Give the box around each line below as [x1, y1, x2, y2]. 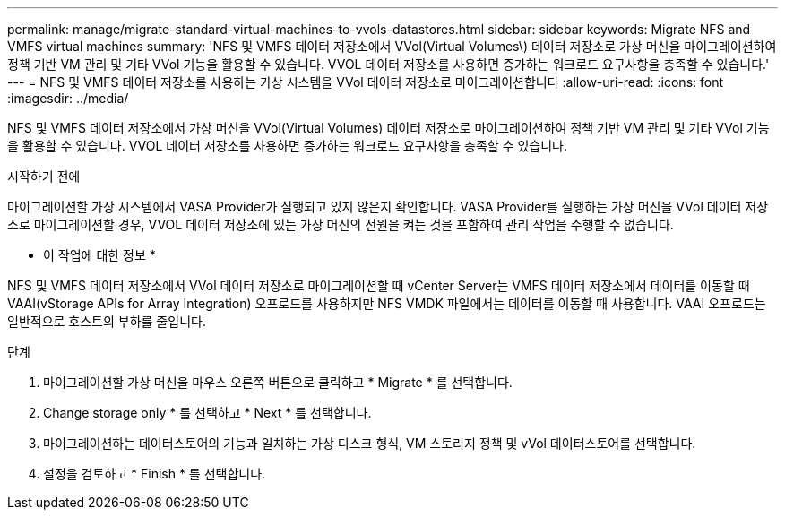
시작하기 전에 [7, 168, 81, 184]
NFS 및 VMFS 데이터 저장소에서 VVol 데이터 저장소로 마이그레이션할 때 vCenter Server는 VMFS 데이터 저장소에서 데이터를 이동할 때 [7, 278, 750, 293]
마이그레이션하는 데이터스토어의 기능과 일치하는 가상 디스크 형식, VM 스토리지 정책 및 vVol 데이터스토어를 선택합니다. [43, 435, 696, 451]
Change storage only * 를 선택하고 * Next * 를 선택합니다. [43, 405, 372, 420]
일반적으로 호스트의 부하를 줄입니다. [7, 314, 206, 329]
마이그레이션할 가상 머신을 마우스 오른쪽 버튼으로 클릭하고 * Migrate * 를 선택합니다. [43, 375, 513, 390]
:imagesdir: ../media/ [7, 90, 129, 106]
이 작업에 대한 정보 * [43, 247, 156, 263]
